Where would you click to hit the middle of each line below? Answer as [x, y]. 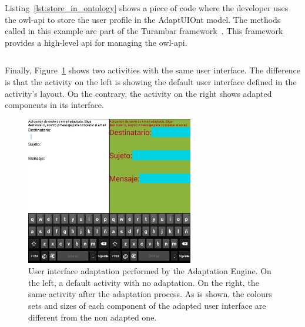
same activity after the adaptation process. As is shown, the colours [150, 294]
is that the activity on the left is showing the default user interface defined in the [151, 81]
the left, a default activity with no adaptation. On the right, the [144, 282]
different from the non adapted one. [93, 317]
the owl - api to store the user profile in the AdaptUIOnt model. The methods [143, 19]
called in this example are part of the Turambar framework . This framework [144, 31]
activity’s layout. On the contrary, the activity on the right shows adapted [138, 93]
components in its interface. [54, 105]
